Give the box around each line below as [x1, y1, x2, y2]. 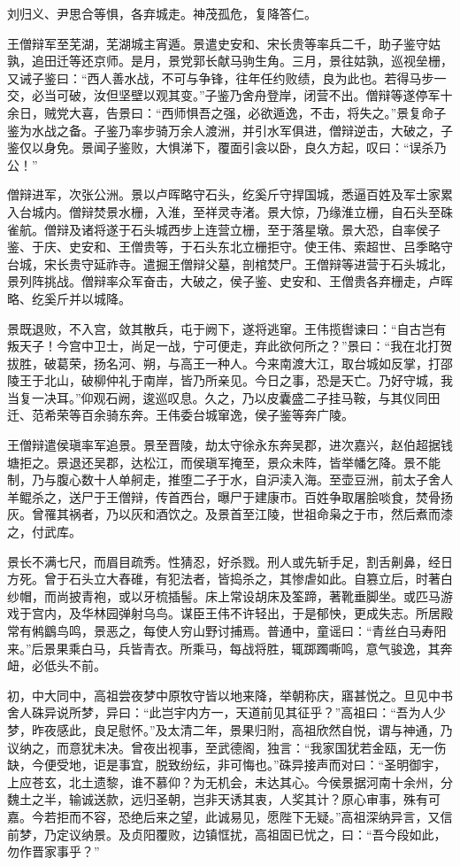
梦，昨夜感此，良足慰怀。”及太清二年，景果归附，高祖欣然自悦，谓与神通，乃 [7, 720, 453, 738]
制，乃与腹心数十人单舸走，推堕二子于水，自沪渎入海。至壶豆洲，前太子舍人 [7, 470, 453, 489]
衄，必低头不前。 [7, 656, 106, 675]
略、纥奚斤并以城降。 [7, 289, 131, 307]
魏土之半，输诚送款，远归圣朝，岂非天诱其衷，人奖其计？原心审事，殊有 [7, 790, 428, 808]
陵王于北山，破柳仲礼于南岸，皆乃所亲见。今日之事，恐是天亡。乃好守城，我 [7, 371, 453, 390]
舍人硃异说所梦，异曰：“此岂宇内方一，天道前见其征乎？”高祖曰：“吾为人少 [7, 703, 446, 722]
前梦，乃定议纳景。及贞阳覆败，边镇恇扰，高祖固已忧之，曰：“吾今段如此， [7, 824, 447, 843]
